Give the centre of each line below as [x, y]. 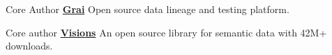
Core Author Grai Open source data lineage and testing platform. [148, 9]
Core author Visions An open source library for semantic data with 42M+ [166, 32]
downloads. [29, 46]
